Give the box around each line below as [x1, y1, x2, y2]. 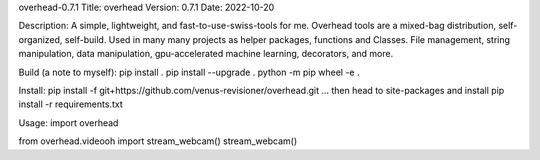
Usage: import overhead [18, 116, 119, 129]
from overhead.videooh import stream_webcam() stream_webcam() [18, 135, 298, 147]
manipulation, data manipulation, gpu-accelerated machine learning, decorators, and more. [18, 48, 394, 60]
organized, [18, 33, 63, 45]
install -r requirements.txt [18, 98, 124, 110]
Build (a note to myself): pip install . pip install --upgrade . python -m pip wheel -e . [18, 66, 360, 78]
